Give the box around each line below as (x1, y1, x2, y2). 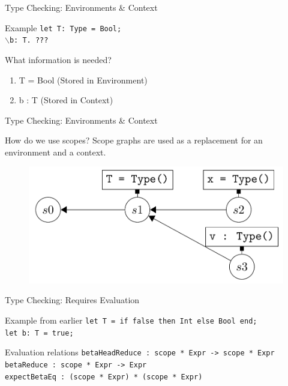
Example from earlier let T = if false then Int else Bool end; (5, 314, 257, 327)
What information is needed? (5, 53, 112, 65)
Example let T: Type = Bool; (5, 21, 122, 34)
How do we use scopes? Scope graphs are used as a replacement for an (5, 134, 263, 146)
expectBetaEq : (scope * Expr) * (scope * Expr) (5, 372, 203, 381)
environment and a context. (5, 145, 106, 158)
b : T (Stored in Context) (19, 94, 113, 106)
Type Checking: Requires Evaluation (5, 294, 140, 306)
